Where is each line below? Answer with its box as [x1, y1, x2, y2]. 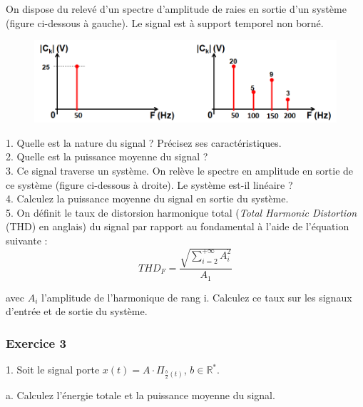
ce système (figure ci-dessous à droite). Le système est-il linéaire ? [6, 177, 293, 192]
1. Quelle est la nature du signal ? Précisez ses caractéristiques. [6, 135, 282, 150]
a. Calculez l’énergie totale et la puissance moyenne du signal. [6, 388, 275, 403]
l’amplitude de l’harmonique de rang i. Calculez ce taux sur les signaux [41, 289, 352, 304]
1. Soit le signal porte [6, 362, 100, 377]
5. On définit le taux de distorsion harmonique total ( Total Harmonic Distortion [6, 205, 357, 220]
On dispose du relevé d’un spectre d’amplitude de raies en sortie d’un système [6, 1, 347, 16]
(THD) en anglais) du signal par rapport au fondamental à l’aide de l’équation [6, 219, 349, 234]
